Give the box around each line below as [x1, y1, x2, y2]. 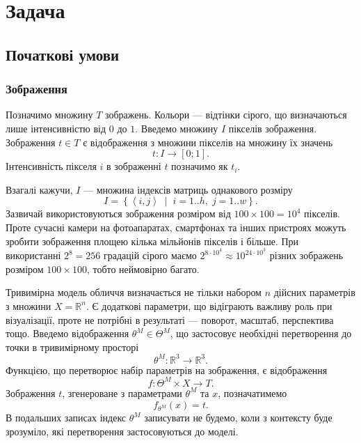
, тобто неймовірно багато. [86, 261, 200, 276]
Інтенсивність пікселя [6, 159, 97, 173]
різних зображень [269, 248, 344, 263]
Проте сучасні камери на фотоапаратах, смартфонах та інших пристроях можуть [6, 219, 346, 234]
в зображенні [106, 159, 161, 173]
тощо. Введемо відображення [6, 326, 129, 341]
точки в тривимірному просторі [6, 339, 139, 354]
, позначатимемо [218, 385, 287, 400]
